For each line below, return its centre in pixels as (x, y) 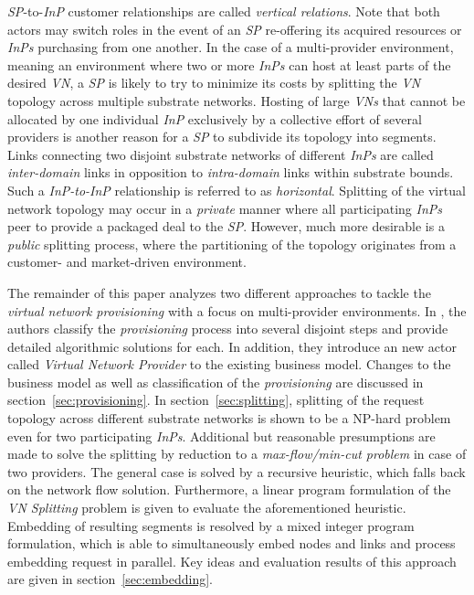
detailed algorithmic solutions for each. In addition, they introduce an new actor (232, 346)
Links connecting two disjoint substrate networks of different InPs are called (221, 154)
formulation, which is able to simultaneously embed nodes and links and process (232, 543)
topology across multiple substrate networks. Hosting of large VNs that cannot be (237, 100)
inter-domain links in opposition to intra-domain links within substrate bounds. (231, 172)
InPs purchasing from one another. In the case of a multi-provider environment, (231, 47)
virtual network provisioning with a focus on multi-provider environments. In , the (237, 310)
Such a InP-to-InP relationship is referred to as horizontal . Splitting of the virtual (237, 190)
